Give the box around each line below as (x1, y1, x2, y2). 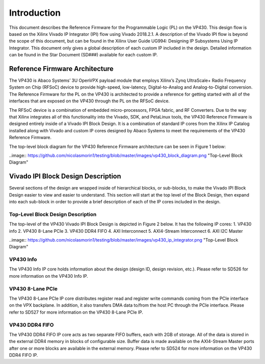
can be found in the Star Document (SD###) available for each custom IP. (9, 52, 158, 58)
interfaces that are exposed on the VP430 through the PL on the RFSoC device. (9, 98, 170, 104)
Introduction (9, 7, 61, 18)
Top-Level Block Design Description (9, 211, 97, 218)
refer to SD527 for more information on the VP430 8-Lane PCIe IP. (9, 309, 143, 315)
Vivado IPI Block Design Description (9, 172, 121, 181)
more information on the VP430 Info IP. (9, 273, 88, 279)
